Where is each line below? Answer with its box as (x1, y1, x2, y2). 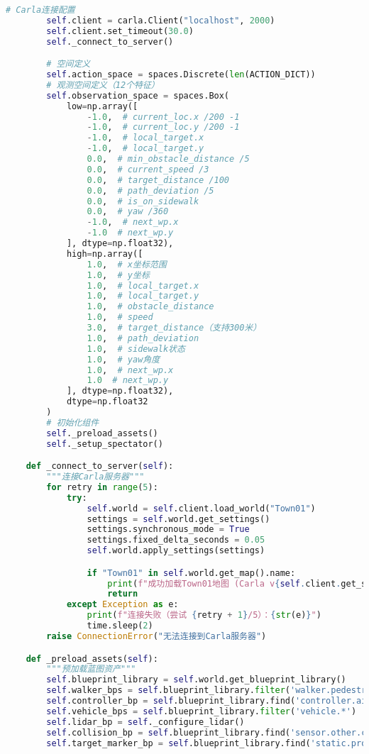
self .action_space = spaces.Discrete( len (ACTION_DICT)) (46, 70, 316, 80)
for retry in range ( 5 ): (46, 482, 158, 492)
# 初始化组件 (46, 417, 99, 428)
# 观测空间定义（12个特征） (46, 79, 160, 90)
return (107, 589, 138, 599)
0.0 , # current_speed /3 (87, 164, 209, 174)
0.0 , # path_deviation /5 (87, 185, 214, 196)
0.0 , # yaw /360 (87, 206, 169, 217)
